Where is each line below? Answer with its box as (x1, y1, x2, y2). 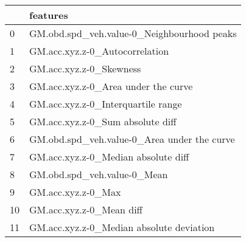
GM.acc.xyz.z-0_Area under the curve (29, 79, 193, 93)
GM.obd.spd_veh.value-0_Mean (29, 167, 168, 181)
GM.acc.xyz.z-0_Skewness (29, 61, 141, 75)
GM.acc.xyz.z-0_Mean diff (29, 202, 142, 216)
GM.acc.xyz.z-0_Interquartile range (29, 97, 182, 111)
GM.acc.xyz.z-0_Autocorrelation (29, 44, 169, 58)
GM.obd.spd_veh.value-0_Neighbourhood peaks (29, 26, 237, 40)
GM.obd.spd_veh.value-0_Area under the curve (29, 132, 235, 146)
